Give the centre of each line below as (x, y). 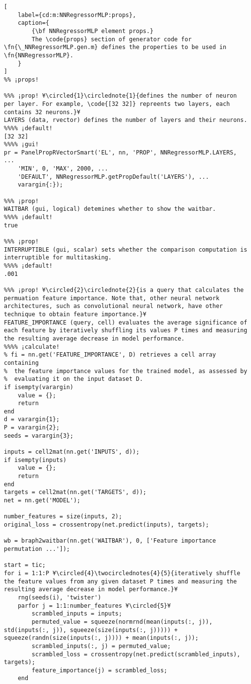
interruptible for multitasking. (58, 258)
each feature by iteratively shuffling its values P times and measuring (126, 331)
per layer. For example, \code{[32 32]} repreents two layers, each (117, 104)
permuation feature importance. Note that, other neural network (112, 298)
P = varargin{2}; (32, 428)
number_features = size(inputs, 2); (63, 517)
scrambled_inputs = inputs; (77, 614)
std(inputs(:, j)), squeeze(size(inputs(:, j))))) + (91, 630)
